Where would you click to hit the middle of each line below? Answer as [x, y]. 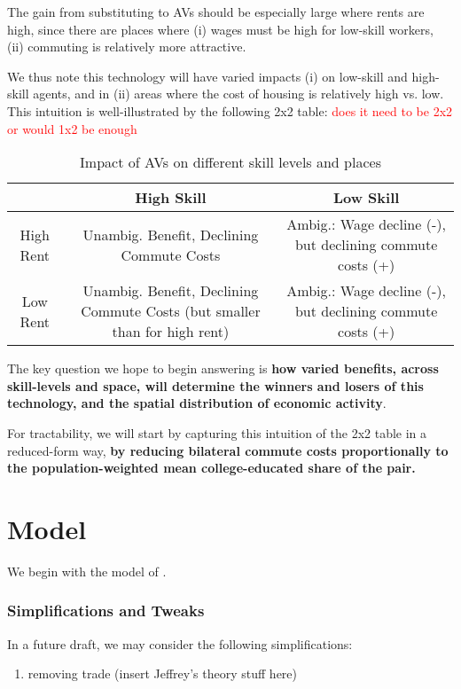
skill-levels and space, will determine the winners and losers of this [215, 385]
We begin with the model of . [87, 571]
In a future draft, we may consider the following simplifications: [180, 643]
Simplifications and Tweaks [106, 611]
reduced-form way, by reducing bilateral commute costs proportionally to [228, 450]
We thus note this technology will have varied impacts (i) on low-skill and [207, 76]
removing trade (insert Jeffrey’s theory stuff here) [162, 673]
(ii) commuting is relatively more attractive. [127, 47]
